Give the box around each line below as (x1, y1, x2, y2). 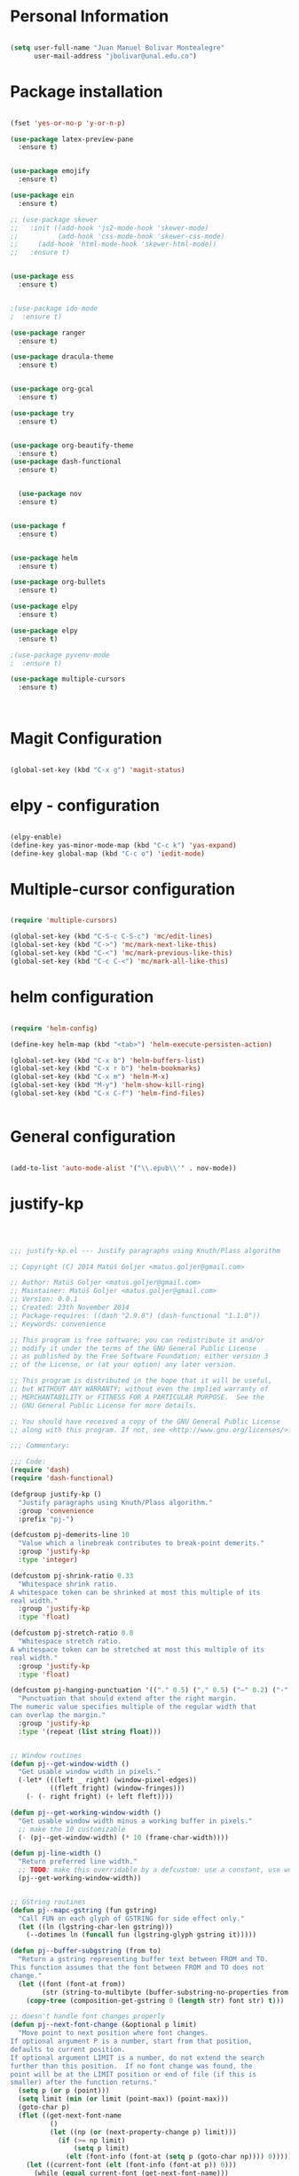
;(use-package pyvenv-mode (10, 650, 110, 659)
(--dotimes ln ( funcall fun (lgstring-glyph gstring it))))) (26, 1930, 256, 1940)
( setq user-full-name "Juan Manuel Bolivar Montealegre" (10, 43, 225, 52)
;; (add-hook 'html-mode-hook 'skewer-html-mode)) (10, 240, 217, 249)
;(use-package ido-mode (10, 304, 98, 312)
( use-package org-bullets (10, 578, 106, 587)
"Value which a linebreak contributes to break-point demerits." (18, 1539, 265, 1548)
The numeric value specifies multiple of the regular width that (10, 1702, 256, 1712)
